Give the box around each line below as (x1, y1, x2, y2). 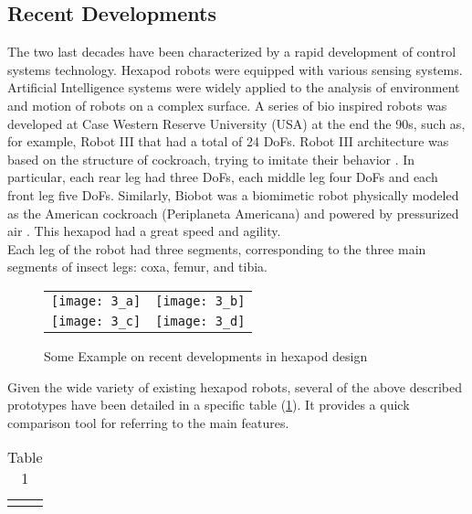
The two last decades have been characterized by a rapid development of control (7, 42, 456, 61)
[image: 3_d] (155, 313, 246, 328)
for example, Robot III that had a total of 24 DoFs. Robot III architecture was (7, 132, 449, 151)
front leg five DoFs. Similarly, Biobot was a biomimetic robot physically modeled (7, 185, 459, 204)
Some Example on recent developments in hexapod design (44, 346, 368, 365)
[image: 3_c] (51, 313, 142, 328)
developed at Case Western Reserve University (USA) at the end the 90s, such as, (7, 113, 466, 133)
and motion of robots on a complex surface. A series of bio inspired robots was (7, 95, 447, 114)
